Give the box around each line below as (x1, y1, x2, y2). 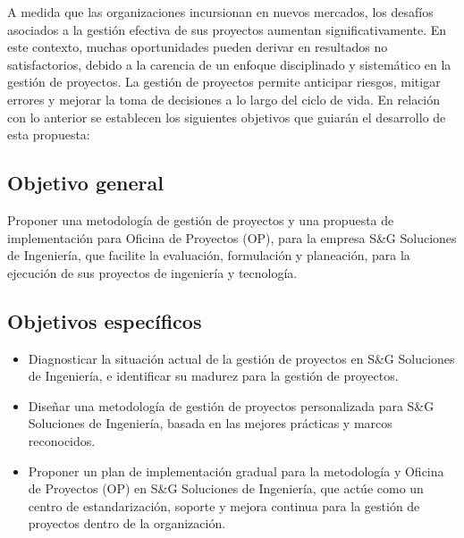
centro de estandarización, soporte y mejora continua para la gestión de (28, 496, 420, 515)
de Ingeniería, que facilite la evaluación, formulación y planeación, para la (7, 246, 410, 265)
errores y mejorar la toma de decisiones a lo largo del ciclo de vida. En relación (7, 89, 441, 108)
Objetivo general (7, 169, 164, 197)
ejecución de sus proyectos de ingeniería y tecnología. (7, 263, 298, 282)
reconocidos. (28, 431, 96, 450)
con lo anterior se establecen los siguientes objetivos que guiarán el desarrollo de (7, 107, 446, 126)
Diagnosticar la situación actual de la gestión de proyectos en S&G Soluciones (28, 349, 455, 367)
